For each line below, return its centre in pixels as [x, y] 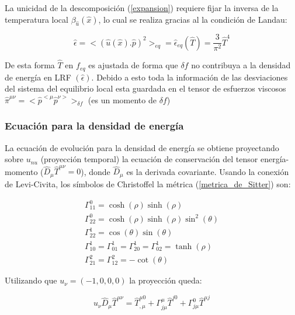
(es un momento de [122, 99]
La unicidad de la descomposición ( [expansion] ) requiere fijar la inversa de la [142, 8]
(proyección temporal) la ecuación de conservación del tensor [149, 159]
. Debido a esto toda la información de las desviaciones [190, 77]
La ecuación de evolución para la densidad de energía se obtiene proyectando [142, 147]
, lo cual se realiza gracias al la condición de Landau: [193, 19]
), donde [96, 171]
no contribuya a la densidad [241, 65]
